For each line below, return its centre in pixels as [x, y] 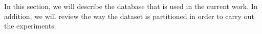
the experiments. [30, 26]
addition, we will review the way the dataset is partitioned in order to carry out [129, 16]
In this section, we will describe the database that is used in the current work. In [131, 6]
